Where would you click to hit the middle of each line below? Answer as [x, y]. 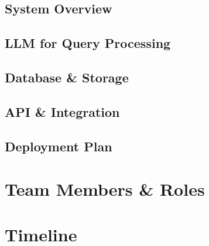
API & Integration [62, 111]
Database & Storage [67, 77]
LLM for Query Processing [88, 43]
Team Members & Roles [105, 189]
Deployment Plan [59, 146]
